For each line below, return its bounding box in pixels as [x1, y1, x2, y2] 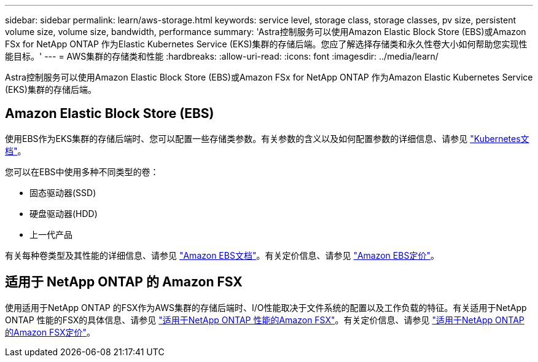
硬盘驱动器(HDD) [29, 208, 98, 219]
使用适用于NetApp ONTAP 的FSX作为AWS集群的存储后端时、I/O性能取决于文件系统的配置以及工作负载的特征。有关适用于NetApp [5, 302, 527, 313]
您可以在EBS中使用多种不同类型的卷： [5, 166, 159, 177]
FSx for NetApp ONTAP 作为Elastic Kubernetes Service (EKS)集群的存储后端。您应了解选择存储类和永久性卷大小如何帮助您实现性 [5, 39, 528, 49]
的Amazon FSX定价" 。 [5, 326, 96, 337]
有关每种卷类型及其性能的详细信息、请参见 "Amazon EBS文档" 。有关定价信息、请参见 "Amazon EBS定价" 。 [5, 250, 439, 261]
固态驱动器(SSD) [29, 187, 96, 198]
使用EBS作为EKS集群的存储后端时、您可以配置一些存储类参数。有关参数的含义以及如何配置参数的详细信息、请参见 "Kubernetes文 [5, 133, 529, 144]
